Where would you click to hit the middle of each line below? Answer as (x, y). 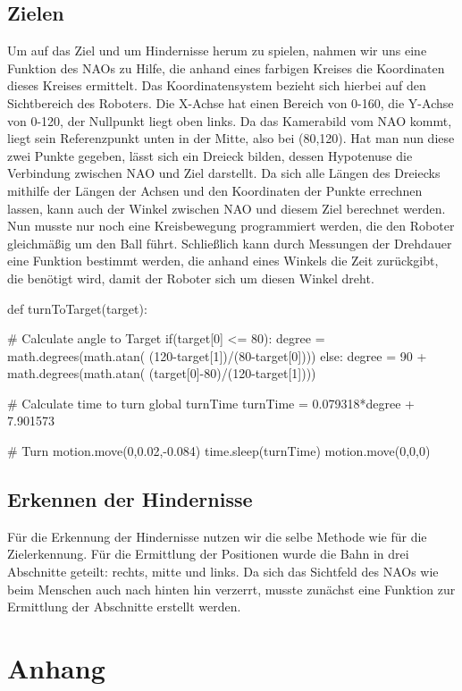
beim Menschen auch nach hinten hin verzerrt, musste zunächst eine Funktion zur (231, 589)
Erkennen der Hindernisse (130, 499)
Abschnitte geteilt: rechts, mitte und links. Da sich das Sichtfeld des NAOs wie (223, 572)
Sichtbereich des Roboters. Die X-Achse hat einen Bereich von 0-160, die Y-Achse (231, 102)
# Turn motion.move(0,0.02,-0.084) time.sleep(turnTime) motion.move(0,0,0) (219, 451)
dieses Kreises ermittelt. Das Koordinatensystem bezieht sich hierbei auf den (217, 85)
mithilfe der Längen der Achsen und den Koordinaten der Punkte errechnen (215, 190)
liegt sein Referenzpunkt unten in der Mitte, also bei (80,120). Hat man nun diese (231, 138)
